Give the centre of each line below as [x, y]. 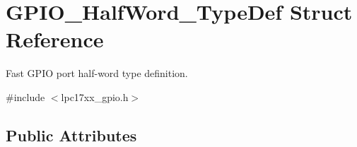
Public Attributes [71, 135]
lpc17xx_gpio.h [95, 96]
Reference [55, 39]
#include [25, 96]
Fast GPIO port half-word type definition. [97, 73]
